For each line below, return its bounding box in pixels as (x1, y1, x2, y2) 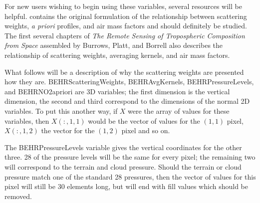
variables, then (4, 115, 49, 126)
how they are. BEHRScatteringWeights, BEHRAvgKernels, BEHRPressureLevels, (4, 76, 254, 87)
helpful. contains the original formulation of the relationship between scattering (4, 10, 247, 21)
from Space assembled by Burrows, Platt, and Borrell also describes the (4, 40, 223, 50)
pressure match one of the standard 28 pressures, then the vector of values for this (4, 171, 256, 182)
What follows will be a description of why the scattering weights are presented (4, 66, 244, 77)
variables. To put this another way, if (4, 105, 118, 116)
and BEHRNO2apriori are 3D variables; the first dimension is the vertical (4, 86, 230, 96)
